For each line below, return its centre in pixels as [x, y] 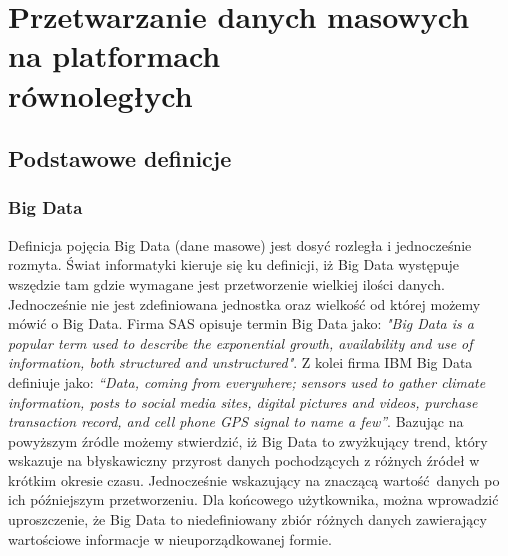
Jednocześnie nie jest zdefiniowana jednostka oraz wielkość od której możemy [244, 303]
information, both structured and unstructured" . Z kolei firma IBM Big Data [240, 362]
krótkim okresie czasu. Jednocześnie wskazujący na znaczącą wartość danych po [254, 479]
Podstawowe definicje [120, 158]
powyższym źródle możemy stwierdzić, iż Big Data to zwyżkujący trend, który [248, 440]
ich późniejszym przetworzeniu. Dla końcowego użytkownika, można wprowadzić [253, 499]
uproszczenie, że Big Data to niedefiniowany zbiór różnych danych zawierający [247, 519]
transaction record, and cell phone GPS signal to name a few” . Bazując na [236, 421]
